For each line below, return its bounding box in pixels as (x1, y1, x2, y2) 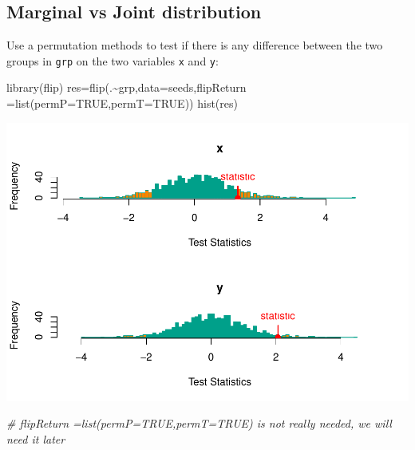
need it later (6, 430, 65, 447)
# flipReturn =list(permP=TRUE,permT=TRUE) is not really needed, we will (6, 415, 392, 432)
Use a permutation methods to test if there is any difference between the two (6, 37, 383, 53)
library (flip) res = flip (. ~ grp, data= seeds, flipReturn (6, 79, 247, 96)
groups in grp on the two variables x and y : (6, 52, 219, 69)
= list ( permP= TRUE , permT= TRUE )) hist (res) (6, 95, 238, 112)
